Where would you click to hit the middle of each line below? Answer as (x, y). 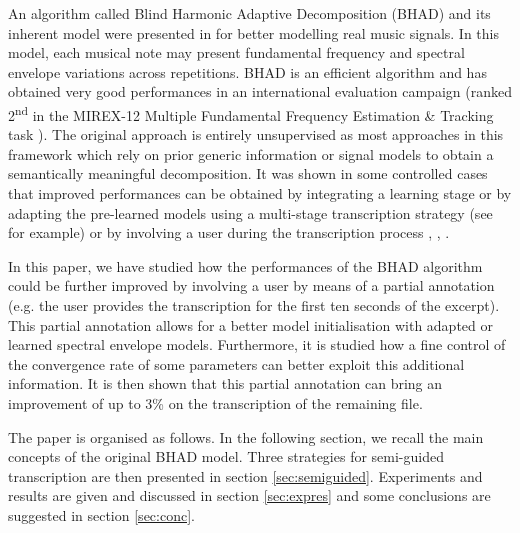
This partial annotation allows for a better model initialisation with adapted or (251, 324)
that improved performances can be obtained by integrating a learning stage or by (260, 193)
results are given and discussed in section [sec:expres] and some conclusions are (249, 495)
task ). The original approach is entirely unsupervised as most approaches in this (256, 134)
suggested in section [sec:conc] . (101, 514)
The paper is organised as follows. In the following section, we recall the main (246, 436)
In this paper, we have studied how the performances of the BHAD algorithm (245, 265)
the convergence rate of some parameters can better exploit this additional (236, 363)
